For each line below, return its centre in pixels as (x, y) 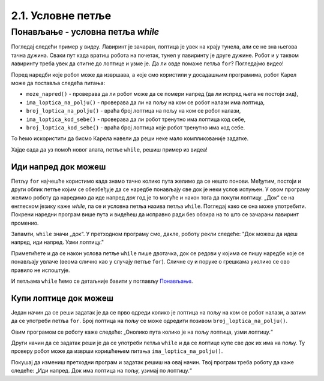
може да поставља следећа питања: (58, 83)
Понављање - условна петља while (85, 32)
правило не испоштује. (40, 270)
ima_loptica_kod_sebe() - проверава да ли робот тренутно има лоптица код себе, (136, 119)
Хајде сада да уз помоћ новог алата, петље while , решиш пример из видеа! (109, 149)
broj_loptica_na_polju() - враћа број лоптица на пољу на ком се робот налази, (133, 111)
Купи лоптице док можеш (62, 298)
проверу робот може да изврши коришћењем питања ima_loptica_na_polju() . (117, 351)
